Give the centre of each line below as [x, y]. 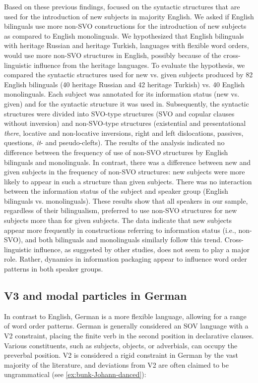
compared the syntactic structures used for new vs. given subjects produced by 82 [129, 75]
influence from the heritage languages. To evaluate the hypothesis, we [139, 65]
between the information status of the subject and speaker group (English [116, 191]
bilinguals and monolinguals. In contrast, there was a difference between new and [128, 162]
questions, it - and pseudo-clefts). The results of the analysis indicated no [114, 142]
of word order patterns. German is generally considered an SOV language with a [126, 326]
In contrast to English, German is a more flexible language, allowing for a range [125, 316]
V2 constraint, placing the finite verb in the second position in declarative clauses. [129, 336]
